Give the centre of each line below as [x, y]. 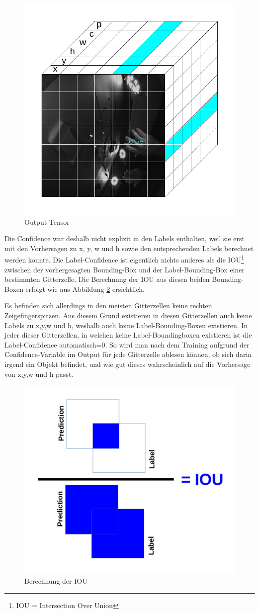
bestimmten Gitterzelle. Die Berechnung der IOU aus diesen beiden [107, 279]
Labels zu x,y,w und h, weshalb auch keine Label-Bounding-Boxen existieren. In [126, 325]
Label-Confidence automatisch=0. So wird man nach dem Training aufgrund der [127, 344]
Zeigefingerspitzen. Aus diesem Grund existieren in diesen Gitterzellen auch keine [128, 315]
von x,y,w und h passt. [39, 374]
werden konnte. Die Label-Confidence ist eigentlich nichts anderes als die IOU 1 [124, 259]
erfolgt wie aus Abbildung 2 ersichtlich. [85, 289]
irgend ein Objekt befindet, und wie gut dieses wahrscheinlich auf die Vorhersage [128, 364]
